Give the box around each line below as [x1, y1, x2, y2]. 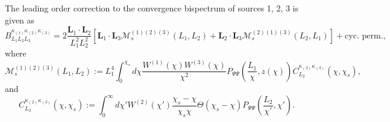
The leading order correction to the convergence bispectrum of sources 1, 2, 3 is [5, 2, 299, 14]
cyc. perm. [345, 31, 383, 40]
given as [5, 13, 35, 26]
